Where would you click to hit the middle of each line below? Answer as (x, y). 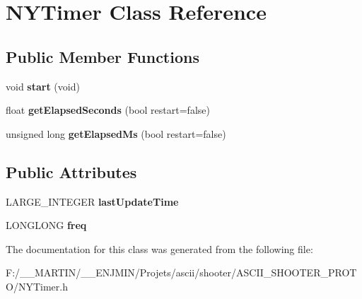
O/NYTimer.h (37, 286)
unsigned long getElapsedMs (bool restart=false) (116, 133)
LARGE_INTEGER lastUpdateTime (92, 201)
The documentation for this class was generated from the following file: (159, 248)
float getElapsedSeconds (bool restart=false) (108, 110)
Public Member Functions (103, 56)
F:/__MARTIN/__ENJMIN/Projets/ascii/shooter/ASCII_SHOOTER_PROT (181, 272)
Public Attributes (71, 171)
